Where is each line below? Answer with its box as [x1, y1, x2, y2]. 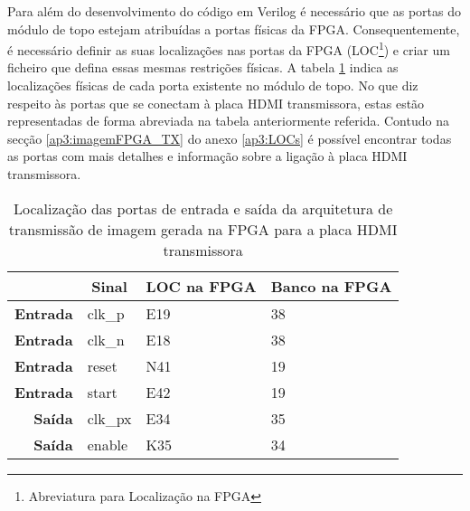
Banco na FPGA [270, 275, 392, 297]
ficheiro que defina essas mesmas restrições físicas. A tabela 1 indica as [7, 58, 399, 77]
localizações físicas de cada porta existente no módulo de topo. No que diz [7, 76, 418, 95]
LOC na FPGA [146, 275, 257, 297]
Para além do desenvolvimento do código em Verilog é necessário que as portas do [7, 2, 461, 20]
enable [87, 433, 128, 455]
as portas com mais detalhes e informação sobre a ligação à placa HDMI [7, 147, 408, 166]
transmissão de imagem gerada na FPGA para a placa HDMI [8, 218, 398, 240]
